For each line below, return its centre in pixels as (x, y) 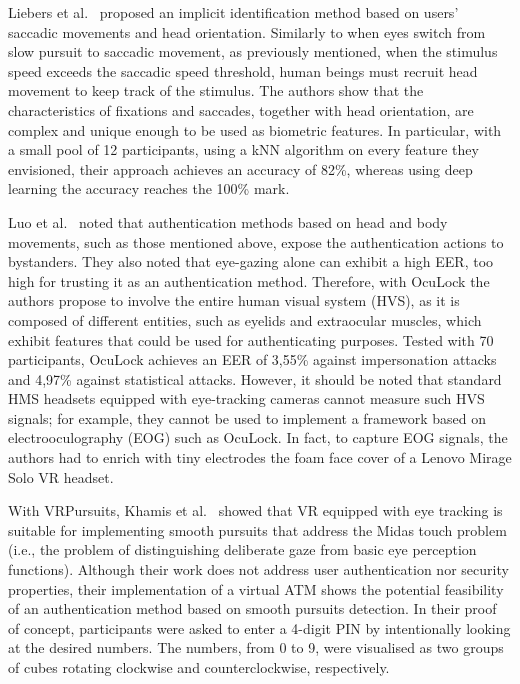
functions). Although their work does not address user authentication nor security (258, 569)
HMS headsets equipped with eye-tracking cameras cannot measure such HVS (246, 398)
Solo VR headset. (61, 476)
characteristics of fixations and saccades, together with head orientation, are (241, 109)
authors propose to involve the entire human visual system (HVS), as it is (234, 300)
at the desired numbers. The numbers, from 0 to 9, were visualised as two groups (256, 647)
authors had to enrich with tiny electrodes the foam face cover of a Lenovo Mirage (260, 457)
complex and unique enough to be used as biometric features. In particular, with (255, 129)
